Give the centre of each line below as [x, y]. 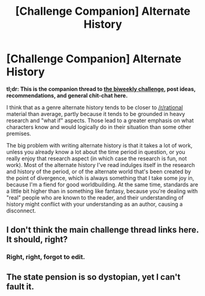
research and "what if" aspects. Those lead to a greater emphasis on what [100, 120]
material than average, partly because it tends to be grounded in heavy [96, 114]
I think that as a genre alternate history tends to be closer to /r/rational [95, 107]
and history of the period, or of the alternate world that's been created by [99, 171]
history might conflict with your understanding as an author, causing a [95, 204]
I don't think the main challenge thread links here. [102, 230]
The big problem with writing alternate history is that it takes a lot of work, [99, 145]
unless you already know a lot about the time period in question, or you [96, 152]
